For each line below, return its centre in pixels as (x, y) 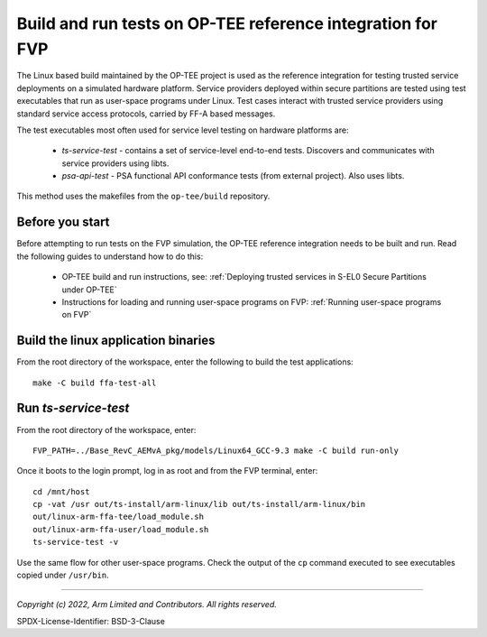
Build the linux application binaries (116, 341)
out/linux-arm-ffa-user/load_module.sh (121, 529)
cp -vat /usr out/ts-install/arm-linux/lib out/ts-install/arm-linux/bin (199, 504)
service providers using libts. (115, 163)
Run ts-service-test (73, 408)
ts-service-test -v (76, 542)
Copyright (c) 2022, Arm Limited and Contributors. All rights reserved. (147, 605)
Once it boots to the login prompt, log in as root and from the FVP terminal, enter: (167, 471)
